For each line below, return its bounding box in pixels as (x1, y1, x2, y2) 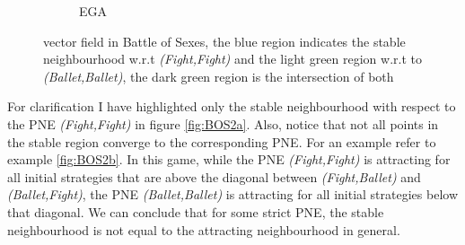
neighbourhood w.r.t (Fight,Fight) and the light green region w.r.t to (43, 49, 422, 68)
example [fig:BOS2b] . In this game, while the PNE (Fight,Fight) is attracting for (7, 150, 451, 169)
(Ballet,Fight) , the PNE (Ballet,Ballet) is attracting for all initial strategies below (7, 185, 458, 204)
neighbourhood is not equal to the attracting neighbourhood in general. (7, 220, 400, 239)
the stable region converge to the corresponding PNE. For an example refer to (7, 132, 436, 151)
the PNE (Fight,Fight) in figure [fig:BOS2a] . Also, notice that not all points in (7, 114, 439, 133)
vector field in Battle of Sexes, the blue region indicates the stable (43, 31, 406, 50)
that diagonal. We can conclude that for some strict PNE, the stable (7, 202, 384, 221)
